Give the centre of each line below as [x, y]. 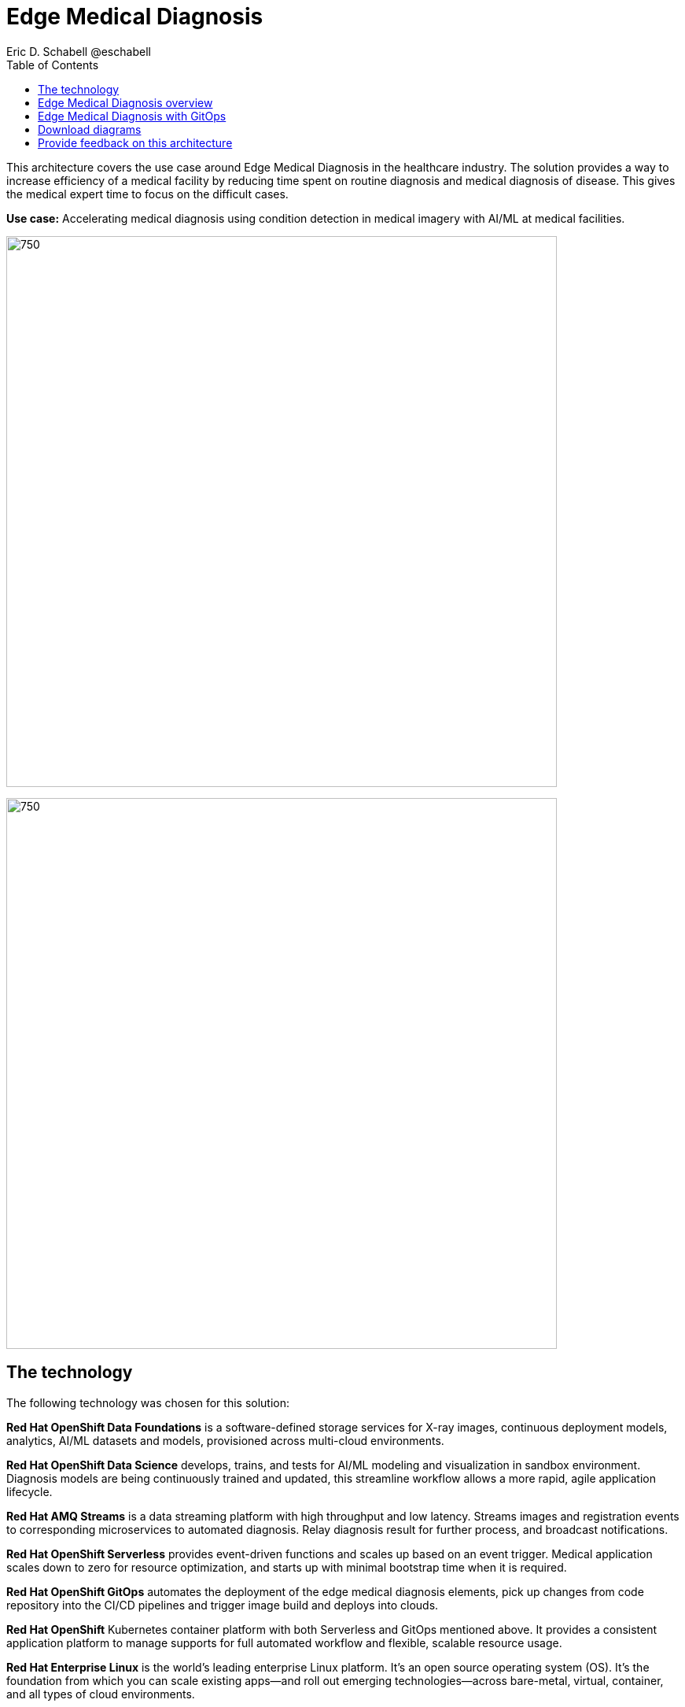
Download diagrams [90, 129]
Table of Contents [53, 65]
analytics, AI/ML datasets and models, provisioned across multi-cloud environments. [225, 1440]
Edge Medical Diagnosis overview [125, 102]
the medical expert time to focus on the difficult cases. [147, 194]
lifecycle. [29, 1491]
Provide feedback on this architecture [135, 142]
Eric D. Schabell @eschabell [79, 51]
